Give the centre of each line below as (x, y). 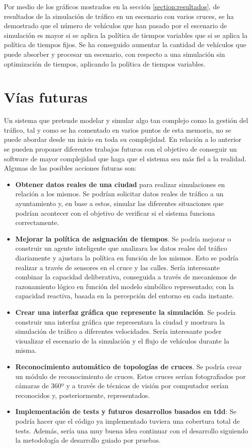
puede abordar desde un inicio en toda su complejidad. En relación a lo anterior (123, 139)
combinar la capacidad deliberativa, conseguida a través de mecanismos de (126, 277)
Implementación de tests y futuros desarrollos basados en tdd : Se (126, 411)
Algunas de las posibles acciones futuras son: (70, 168)
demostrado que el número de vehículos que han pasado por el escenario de (116, 26)
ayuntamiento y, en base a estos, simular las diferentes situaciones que (119, 203)
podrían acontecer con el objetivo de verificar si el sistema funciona (115, 213)
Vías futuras (46, 97)
